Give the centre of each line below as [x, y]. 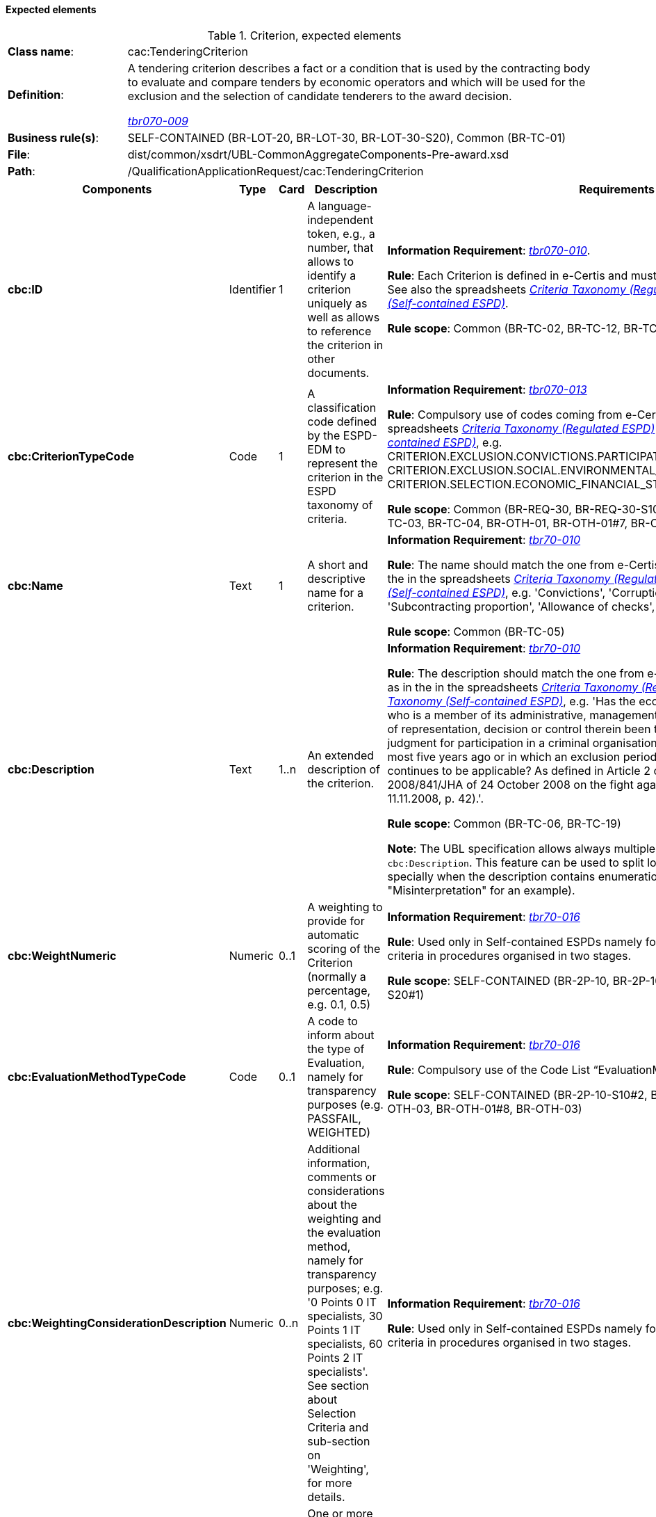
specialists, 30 [345, 1316]
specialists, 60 [345, 1343]
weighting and [344, 1218]
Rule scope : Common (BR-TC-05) [476, 631]
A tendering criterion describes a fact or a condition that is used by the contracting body [359, 68]
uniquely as [337, 303]
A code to [333, 1021]
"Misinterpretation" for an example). [481, 890]
